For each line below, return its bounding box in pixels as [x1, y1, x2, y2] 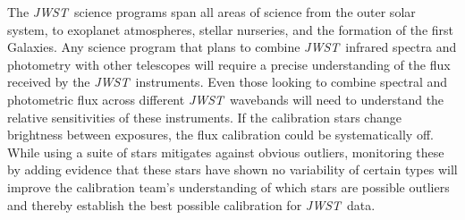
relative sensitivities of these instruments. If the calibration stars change [7, 107, 402, 126]
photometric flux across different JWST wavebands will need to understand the [7, 89, 444, 108]
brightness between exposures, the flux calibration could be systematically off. [7, 125, 434, 144]
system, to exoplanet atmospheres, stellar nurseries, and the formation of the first [7, 20, 453, 38]
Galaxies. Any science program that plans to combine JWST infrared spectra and [7, 38, 457, 56]
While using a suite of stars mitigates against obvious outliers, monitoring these [7, 142, 444, 161]
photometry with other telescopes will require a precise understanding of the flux [7, 55, 451, 73]
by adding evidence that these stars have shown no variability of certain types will [7, 160, 458, 179]
